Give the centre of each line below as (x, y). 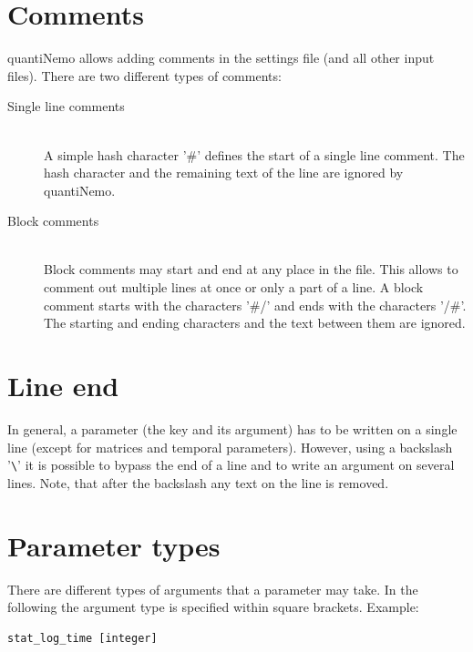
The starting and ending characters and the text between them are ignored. (255, 323)
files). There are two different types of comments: (144, 75)
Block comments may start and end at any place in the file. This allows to (251, 269)
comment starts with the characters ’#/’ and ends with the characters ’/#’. (255, 305)
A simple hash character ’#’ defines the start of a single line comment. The (254, 154)
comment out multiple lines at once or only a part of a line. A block (234, 287)
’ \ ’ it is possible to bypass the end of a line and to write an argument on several (231, 465)
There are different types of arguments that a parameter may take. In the (213, 589)
